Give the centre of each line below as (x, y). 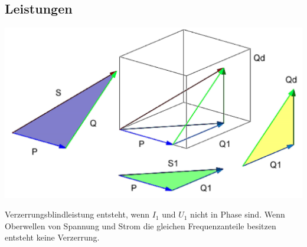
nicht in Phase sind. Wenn (238, 214)
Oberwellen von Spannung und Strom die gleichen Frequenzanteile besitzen (141, 225)
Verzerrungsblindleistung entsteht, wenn (77, 214)
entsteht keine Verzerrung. (52, 237)
